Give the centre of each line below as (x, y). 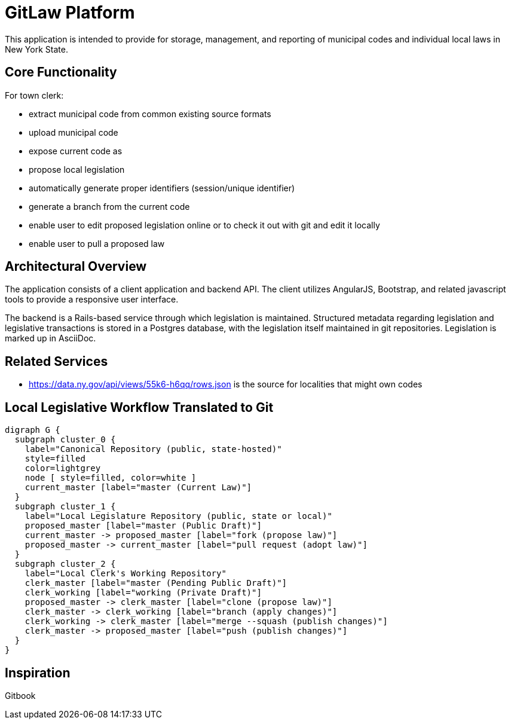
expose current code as (76, 151)
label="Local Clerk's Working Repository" (126, 574)
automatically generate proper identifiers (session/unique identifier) (162, 188)
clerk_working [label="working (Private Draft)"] (143, 593)
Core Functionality (61, 72)
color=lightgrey (63, 468)
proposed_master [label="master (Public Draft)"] (143, 526)
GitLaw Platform (70, 13)
